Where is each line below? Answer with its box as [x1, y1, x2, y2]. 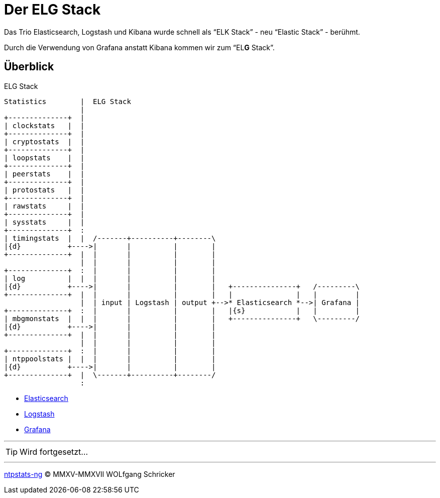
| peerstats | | [4, 169, 85, 178]
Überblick [4, 60, 54, 73]
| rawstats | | [4, 202, 85, 210]
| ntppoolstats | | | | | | [4, 354, 216, 363]
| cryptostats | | [4, 137, 85, 146]
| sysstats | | [4, 218, 85, 226]
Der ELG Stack [4, 1, 101, 18]
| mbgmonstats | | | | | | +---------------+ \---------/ [4, 314, 360, 323]
